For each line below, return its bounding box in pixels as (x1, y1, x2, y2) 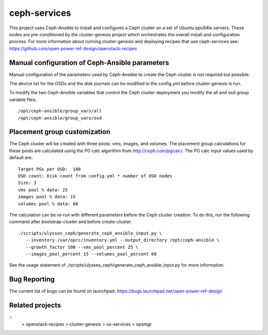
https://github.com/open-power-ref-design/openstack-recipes (9, 45, 137, 52)
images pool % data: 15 (18, 194, 76, 200)
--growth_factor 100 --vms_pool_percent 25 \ (25, 244, 138, 250)
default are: (9, 155, 33, 161)
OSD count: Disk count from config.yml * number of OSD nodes (18, 173, 173, 179)
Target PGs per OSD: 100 (18, 166, 81, 172)
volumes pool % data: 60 (18, 201, 78, 207)
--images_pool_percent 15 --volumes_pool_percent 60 (25, 251, 157, 257)
